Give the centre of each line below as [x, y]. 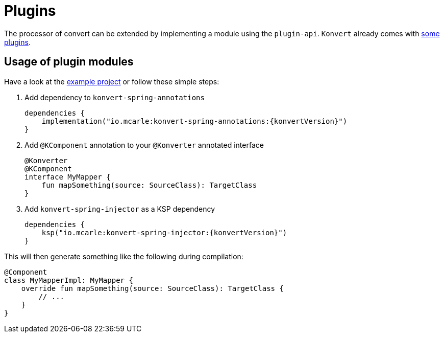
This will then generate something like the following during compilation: [124, 256]
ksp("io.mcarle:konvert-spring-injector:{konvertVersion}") [164, 232]
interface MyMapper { [68, 177]
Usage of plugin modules [69, 62]
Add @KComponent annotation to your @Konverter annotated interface [144, 145]
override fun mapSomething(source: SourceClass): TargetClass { [152, 288]
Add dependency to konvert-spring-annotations [115, 97]
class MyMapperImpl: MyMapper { [69, 280]
